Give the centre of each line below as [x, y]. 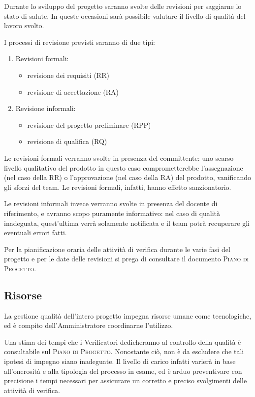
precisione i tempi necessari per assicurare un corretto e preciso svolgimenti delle [126, 380]
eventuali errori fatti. [35, 233]
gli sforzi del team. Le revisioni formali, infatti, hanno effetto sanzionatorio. [118, 187]
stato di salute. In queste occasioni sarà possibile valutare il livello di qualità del [125, 16]
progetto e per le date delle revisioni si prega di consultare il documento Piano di [127, 259]
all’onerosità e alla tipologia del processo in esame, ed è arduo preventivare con [123, 371]
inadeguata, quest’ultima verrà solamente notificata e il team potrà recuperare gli [127, 223]
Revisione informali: [46, 108]
